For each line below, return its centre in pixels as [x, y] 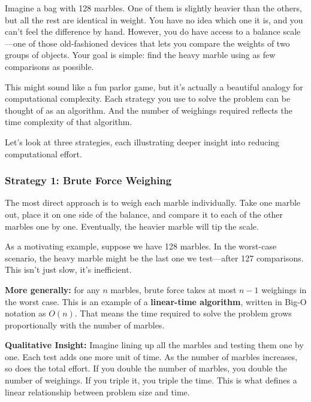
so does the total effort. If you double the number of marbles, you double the [146, 368]
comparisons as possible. [49, 66]
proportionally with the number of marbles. [85, 325]
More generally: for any [52, 289]
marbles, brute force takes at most [173, 289]
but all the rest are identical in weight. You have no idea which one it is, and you [154, 19]
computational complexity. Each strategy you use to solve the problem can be [148, 98]
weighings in [284, 289]
